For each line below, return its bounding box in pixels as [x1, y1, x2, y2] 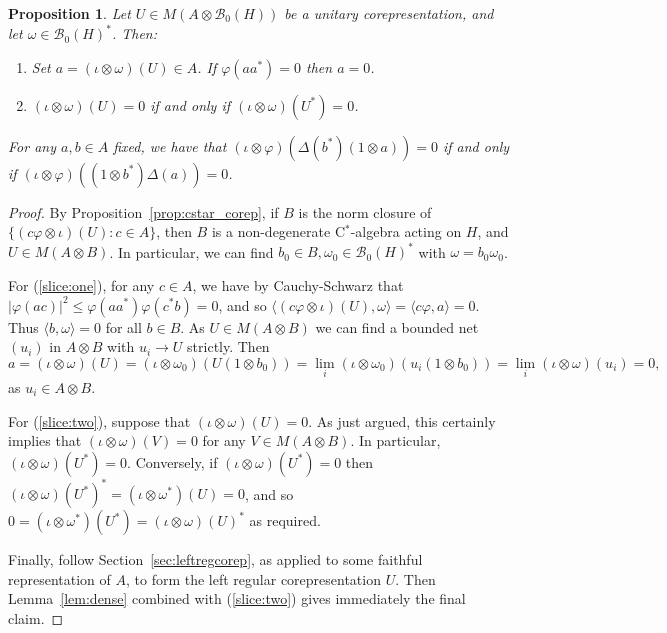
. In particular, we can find [109, 241, 274, 262]
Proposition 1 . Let [8, 3, 131, 23]
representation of [8, 568, 111, 589]
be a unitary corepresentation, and [284, 3, 494, 23]
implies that [8, 430, 82, 451]
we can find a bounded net [315, 316, 479, 337]
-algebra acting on [350, 221, 462, 242]
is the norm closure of [298, 201, 432, 222]
